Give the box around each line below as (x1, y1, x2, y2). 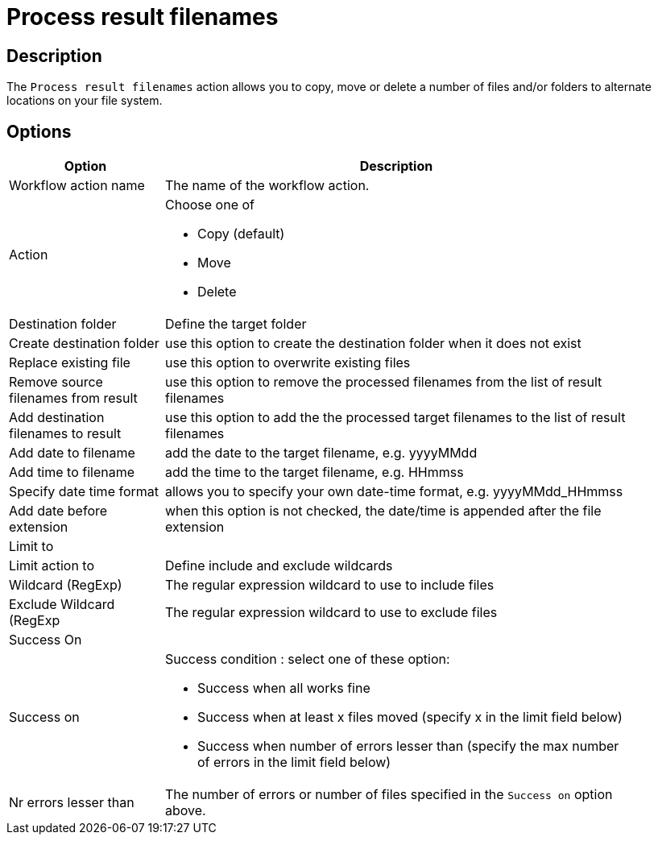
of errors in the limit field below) (197, 754, 391, 771)
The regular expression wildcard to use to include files (165, 577, 495, 594)
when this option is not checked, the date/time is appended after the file (165, 503, 602, 520)
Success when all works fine (197, 680, 370, 697)
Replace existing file (9, 354, 130, 371)
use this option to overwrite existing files (165, 354, 411, 371)
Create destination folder (9, 335, 159, 352)
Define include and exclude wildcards (165, 557, 393, 574)
